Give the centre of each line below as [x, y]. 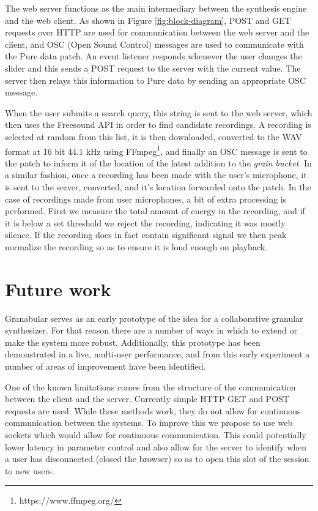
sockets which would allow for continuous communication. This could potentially [156, 435]
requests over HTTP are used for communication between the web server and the [157, 32]
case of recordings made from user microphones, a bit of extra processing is [146, 199]
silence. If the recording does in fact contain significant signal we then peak [146, 235]
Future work [58, 289]
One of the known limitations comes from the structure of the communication [150, 386]
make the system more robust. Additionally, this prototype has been [133, 342]
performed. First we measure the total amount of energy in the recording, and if [155, 211]
